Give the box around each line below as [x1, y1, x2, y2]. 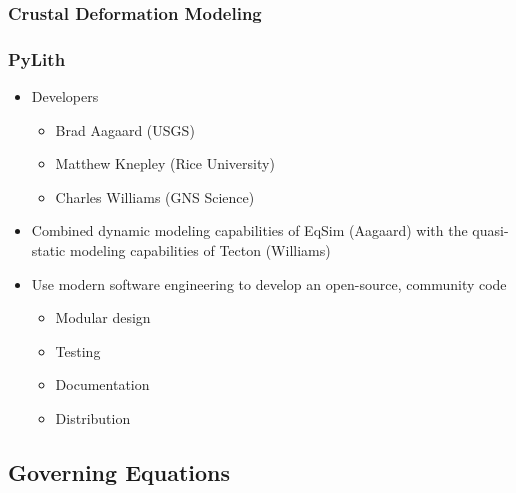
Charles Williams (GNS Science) [55, 186, 255, 207]
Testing [55, 340, 101, 361]
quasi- [472, 220, 509, 241]
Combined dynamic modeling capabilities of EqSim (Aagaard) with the [31, 220, 468, 241]
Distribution [55, 408, 131, 428]
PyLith [8, 46, 66, 71]
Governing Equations [8, 456, 231, 487]
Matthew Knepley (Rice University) [55, 153, 275, 174]
